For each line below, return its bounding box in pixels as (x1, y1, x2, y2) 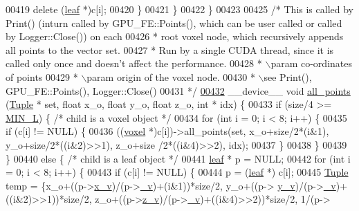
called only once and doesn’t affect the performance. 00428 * (6, 56, 262, 71)
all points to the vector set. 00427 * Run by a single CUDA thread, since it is (6, 42, 334, 57)
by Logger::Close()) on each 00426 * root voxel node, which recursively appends (6, 29, 344, 44)
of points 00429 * (6, 69, 78, 84)
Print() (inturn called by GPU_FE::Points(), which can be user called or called (6, 15, 342, 30)
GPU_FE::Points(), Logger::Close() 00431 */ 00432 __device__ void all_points (6, 83, 351, 98)
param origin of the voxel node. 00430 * (86, 69, 255, 84)
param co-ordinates (270, 56, 352, 71)
